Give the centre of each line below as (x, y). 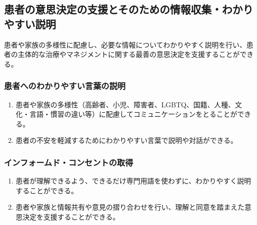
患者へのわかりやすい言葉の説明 (65, 86)
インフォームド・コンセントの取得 (69, 162)
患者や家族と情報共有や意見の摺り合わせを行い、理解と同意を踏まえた (130, 207)
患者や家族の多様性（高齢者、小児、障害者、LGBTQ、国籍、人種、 (125, 104)
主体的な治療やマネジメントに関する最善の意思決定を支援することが (128, 54)
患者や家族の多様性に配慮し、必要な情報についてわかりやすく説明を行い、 (125, 44)
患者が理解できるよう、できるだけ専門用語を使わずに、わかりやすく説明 (133, 181)
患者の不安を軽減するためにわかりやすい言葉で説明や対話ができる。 (127, 140)
